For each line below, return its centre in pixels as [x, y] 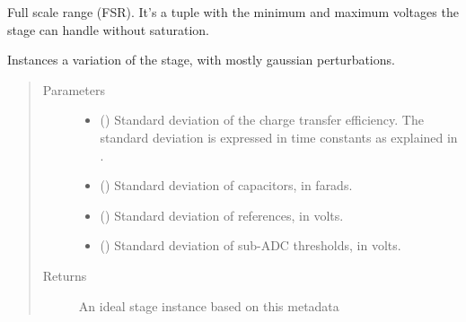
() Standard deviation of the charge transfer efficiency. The [262, 120]
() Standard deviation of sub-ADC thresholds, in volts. [251, 245]
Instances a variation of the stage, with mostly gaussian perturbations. [201, 60]
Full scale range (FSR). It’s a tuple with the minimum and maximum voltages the [233, 12]
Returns [65, 275]
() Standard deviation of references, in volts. [222, 215]
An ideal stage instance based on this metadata [209, 305]
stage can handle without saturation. [108, 29]
